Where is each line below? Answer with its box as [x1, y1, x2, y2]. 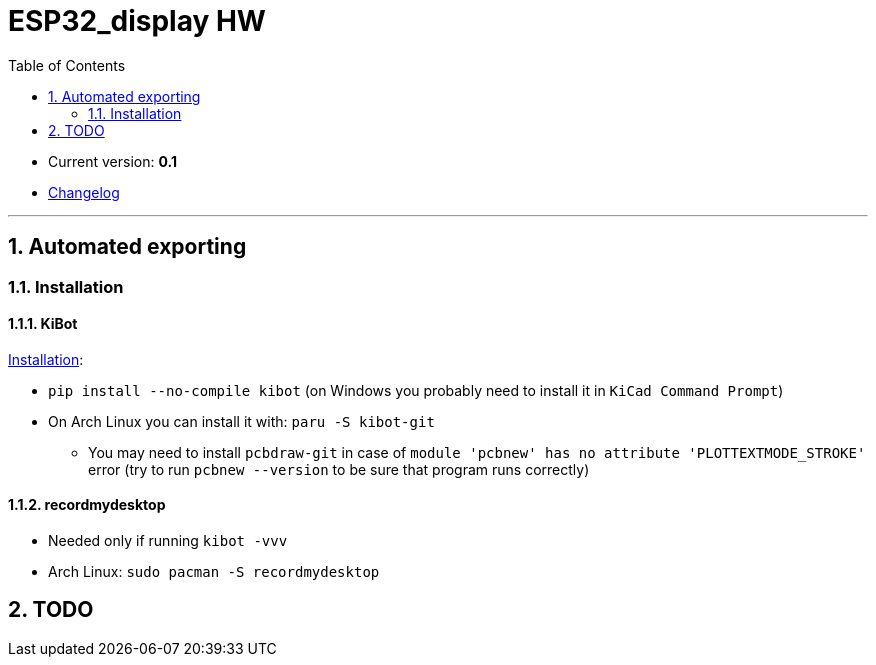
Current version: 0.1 [48, 152, 177, 170]
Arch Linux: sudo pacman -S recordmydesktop [48, 563, 380, 581]
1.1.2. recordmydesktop [8, 496, 166, 514]
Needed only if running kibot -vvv [48, 532, 288, 550]
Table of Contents [8, 56, 126, 74]
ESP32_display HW [8, 4, 266, 38]
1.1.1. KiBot [8, 315, 78, 333]
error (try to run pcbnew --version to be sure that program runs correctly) [88, 460, 590, 478]
